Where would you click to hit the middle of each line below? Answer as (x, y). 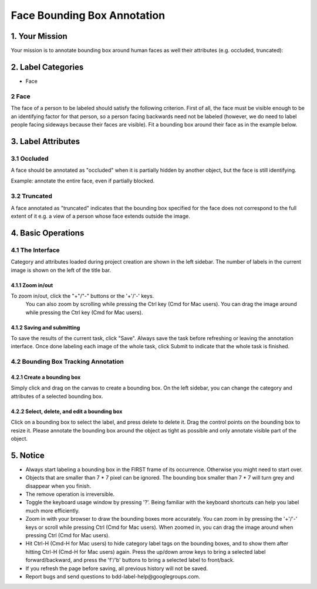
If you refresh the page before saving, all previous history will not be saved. (117, 568)
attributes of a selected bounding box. (57, 396)
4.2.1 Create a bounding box (46, 377)
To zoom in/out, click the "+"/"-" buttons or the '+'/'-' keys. (82, 296)
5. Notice (28, 455)
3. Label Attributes (45, 141)
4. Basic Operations (48, 233)
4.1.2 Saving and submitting (45, 327)
